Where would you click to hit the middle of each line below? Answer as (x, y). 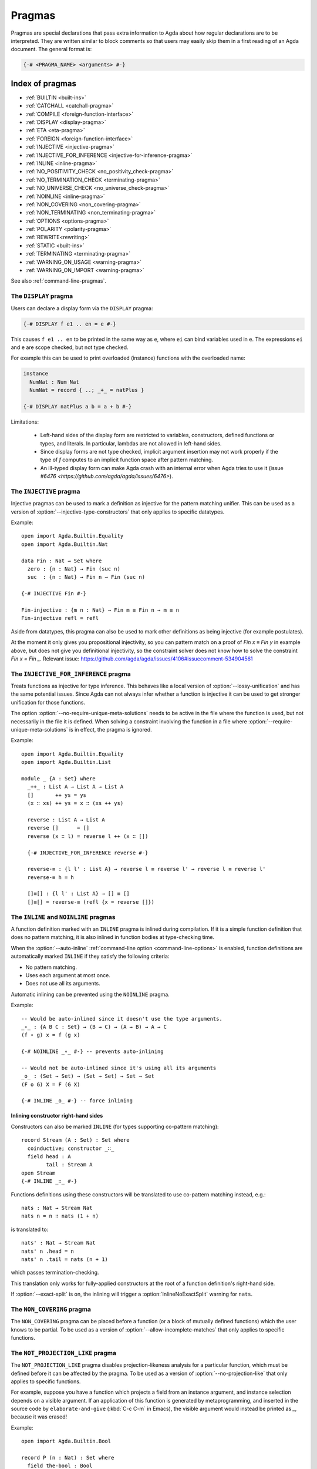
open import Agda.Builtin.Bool (66, 1441)
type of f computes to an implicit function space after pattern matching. (127, 460)
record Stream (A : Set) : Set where (76, 1140)
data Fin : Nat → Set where (62, 561)
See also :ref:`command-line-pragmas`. (59, 281)
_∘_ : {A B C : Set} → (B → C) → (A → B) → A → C (94, 1027)
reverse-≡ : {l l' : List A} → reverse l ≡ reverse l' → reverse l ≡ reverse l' (146, 869)
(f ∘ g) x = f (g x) (51, 1035)
